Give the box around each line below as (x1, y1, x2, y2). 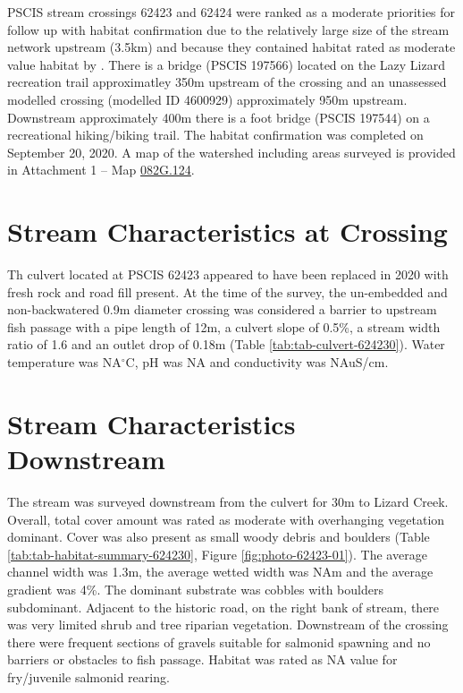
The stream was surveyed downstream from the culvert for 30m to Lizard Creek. (7, 492, 449, 510)
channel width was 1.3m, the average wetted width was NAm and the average (7, 562, 434, 581)
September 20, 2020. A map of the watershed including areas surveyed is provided (7, 142, 456, 161)
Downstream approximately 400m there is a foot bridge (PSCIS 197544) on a (7, 107, 430, 126)
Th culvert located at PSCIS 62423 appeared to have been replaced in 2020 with (7, 265, 449, 284)
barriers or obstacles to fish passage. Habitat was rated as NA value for (7, 650, 398, 669)
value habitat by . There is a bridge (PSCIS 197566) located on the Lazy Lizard (7, 55, 446, 73)
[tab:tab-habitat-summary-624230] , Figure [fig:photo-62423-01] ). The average (7, 544, 427, 563)
